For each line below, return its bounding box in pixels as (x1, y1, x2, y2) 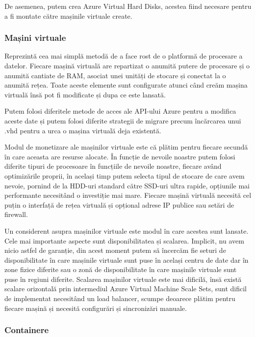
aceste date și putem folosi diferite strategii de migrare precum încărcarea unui (4, 115, 241, 125)
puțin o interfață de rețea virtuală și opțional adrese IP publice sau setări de (4, 199, 234, 210)
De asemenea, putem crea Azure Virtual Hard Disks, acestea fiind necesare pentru (4, 1, 252, 11)
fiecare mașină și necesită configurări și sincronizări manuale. (4, 303, 187, 313)
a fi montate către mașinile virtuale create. (4, 10, 132, 21)
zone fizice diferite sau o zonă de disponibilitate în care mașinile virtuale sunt (4, 264, 237, 275)
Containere (4, 324, 49, 336)
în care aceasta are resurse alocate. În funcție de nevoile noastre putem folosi (4, 151, 235, 161)
